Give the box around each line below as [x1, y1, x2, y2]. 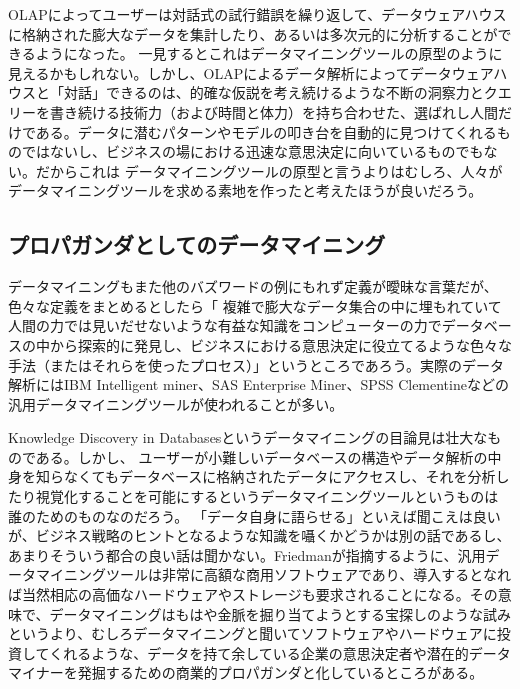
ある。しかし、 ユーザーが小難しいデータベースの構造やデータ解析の [35, 446, 488, 467]
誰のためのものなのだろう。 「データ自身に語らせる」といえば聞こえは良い [8, 505, 501, 526]
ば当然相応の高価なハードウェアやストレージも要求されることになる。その [8, 584, 498, 605]
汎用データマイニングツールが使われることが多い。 [8, 393, 344, 414]
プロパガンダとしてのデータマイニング [8, 229, 386, 260]
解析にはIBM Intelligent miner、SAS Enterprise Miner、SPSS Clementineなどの [8, 374, 509, 395]
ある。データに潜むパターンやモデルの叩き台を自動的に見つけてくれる [35, 121, 497, 142]
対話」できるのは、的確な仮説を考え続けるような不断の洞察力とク [63, 82, 498, 103]
